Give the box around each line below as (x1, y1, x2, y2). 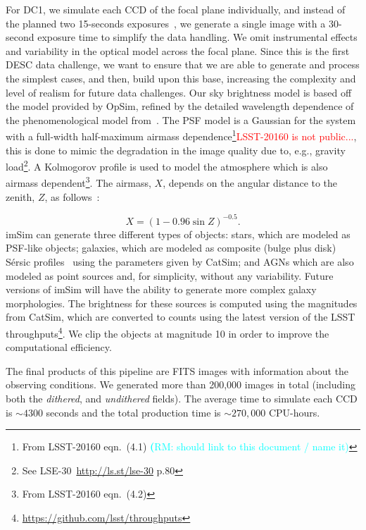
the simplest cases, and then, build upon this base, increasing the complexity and (6, 70, 356, 85)
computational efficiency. (6, 340, 112, 355)
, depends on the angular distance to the (163, 175, 338, 190)
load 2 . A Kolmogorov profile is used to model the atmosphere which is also (6, 157, 328, 173)
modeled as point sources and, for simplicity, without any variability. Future (6, 268, 334, 283)
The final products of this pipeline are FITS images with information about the (6, 363, 349, 378)
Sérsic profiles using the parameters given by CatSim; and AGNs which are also (6, 254, 354, 269)
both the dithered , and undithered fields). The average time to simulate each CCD (6, 390, 358, 405)
